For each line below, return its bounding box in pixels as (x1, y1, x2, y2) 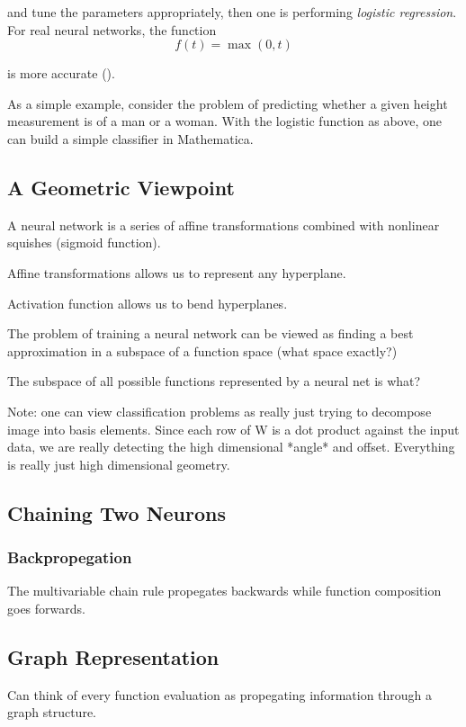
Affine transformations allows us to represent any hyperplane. (7, 263, 346, 282)
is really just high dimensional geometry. (7, 454, 230, 473)
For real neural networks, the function (7, 20, 217, 39)
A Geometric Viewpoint (7, 173, 235, 201)
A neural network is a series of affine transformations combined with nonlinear (7, 215, 440, 234)
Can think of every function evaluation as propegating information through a (7, 685, 433, 704)
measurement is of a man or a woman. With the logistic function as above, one (7, 112, 442, 130)
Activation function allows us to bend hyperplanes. (7, 293, 288, 312)
